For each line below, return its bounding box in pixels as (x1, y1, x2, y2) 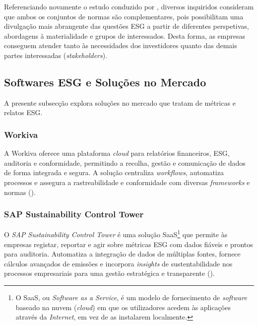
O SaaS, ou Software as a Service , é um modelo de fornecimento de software (15, 292, 247, 302)
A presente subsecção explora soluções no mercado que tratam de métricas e (4, 97, 236, 108)
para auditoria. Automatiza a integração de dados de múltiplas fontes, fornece (4, 249, 241, 259)
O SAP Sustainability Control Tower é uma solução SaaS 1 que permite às (4, 228, 228, 240)
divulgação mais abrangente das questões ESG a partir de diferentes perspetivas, (4, 21, 249, 31)
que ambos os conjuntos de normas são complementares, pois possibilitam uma (4, 11, 244, 21)
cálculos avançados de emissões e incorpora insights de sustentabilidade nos (4, 258, 233, 268)
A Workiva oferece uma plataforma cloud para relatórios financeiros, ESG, (4, 148, 230, 158)
